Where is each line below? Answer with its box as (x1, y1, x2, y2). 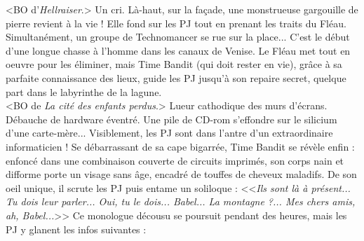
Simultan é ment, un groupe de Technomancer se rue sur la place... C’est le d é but (6, 29, 350, 44)
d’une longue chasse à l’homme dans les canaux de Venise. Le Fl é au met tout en (6, 43, 351, 57)
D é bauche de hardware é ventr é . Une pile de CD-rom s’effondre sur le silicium (6, 111, 337, 126)
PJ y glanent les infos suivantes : (6, 221, 147, 236)
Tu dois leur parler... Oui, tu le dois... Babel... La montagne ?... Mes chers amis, (6, 194, 356, 209)
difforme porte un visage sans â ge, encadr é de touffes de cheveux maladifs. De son (6, 167, 357, 181)
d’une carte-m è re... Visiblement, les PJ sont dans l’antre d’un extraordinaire (6, 125, 333, 140)
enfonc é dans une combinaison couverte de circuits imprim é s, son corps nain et (6, 153, 344, 167)
